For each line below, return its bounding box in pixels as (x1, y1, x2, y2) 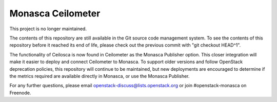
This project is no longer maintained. (9, 26, 87, 32)
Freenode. (9, 90, 31, 96)
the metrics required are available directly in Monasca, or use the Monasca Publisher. (9, 73, 190, 79)
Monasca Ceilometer (9, 8, 101, 19)
